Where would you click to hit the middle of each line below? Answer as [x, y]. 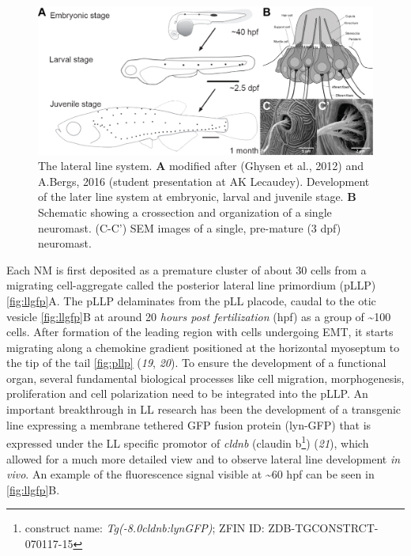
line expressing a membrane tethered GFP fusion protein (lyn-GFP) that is [189, 424]
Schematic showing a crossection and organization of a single [185, 212]
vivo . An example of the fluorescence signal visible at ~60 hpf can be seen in [190, 474]
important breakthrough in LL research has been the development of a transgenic [204, 409]
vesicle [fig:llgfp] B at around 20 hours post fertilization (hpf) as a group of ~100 [199, 316]
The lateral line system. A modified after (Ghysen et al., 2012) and [201, 166]
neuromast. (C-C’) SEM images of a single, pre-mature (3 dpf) [190, 227]
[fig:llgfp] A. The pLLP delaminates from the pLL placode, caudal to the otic [191, 300]
